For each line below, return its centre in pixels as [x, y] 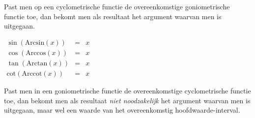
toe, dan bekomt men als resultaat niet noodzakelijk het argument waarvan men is [127, 100]
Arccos [36, 53]
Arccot [32, 74]
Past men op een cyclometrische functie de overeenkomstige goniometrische [117, 6]
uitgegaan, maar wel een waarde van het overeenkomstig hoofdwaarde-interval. [122, 110]
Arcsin [35, 43]
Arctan [37, 63]
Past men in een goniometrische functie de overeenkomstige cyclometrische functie [127, 90]
